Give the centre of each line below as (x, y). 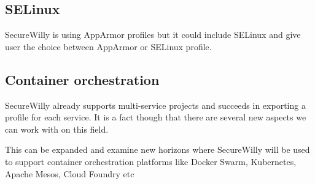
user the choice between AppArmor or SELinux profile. (108, 46)
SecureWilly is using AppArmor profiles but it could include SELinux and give (153, 35)
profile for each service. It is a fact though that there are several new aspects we (156, 117)
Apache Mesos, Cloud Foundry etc (70, 173)
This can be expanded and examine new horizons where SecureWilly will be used (157, 149)
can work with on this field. (57, 129)
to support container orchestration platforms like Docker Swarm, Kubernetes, (151, 161)
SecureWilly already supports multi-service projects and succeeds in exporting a (155, 105)
